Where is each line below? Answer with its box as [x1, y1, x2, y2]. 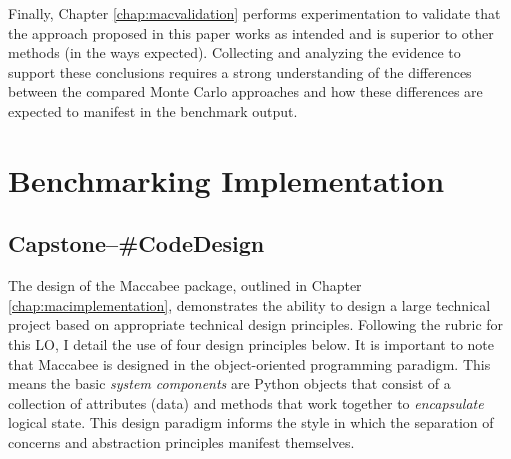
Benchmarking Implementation [8, 159, 445, 200]
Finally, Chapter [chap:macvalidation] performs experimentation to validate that [8, 3, 501, 23]
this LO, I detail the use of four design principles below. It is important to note [8, 333, 495, 354]
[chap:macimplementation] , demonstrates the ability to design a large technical [8, 294, 491, 315]
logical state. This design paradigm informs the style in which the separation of [8, 412, 494, 433]
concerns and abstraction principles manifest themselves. [8, 431, 355, 452]
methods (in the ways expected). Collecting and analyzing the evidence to [8, 42, 461, 63]
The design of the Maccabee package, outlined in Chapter [8, 275, 362, 296]
